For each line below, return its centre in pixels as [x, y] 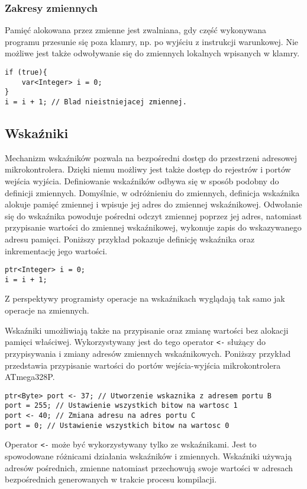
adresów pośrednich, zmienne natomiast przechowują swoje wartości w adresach [149, 467]
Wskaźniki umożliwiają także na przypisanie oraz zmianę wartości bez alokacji [147, 330]
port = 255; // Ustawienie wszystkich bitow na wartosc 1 [121, 406]
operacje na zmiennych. [47, 310]
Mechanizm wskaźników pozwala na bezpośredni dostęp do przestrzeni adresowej [151, 157]
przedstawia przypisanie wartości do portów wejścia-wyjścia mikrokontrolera [143, 365]
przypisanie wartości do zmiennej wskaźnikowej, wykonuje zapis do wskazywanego [153, 227]
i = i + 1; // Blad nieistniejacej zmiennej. [96, 102]
